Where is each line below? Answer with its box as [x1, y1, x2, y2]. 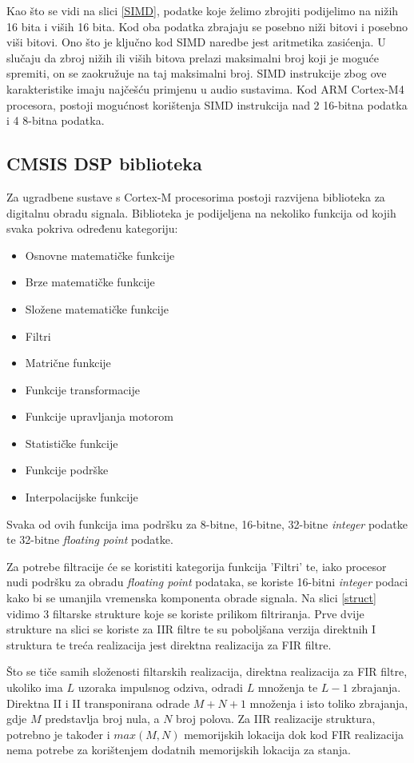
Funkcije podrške [25, 461, 109, 478]
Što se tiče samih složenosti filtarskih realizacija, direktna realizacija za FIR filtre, [6, 663, 408, 680]
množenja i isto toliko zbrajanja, [249, 694, 408, 711]
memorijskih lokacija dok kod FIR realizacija [184, 725, 404, 742]
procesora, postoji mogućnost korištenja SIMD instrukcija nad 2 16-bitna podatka [6, 96, 408, 113]
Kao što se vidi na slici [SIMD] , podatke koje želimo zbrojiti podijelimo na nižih [6, 2, 399, 18]
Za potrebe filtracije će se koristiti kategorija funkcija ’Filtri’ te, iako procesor [6, 557, 387, 574]
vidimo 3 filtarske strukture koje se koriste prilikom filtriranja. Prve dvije [6, 605, 364, 621]
